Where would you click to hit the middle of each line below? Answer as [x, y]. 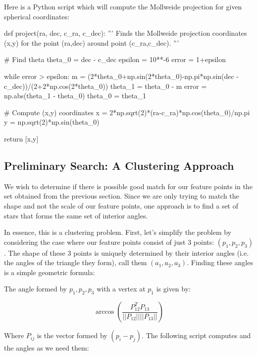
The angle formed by [36, 289]
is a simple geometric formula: [50, 272]
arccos [105, 312]
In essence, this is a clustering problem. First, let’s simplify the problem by [118, 232]
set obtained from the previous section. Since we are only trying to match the [122, 196]
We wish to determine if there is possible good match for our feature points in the [128, 186]
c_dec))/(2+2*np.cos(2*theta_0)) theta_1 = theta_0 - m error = [105, 86]
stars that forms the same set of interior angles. [76, 215]
